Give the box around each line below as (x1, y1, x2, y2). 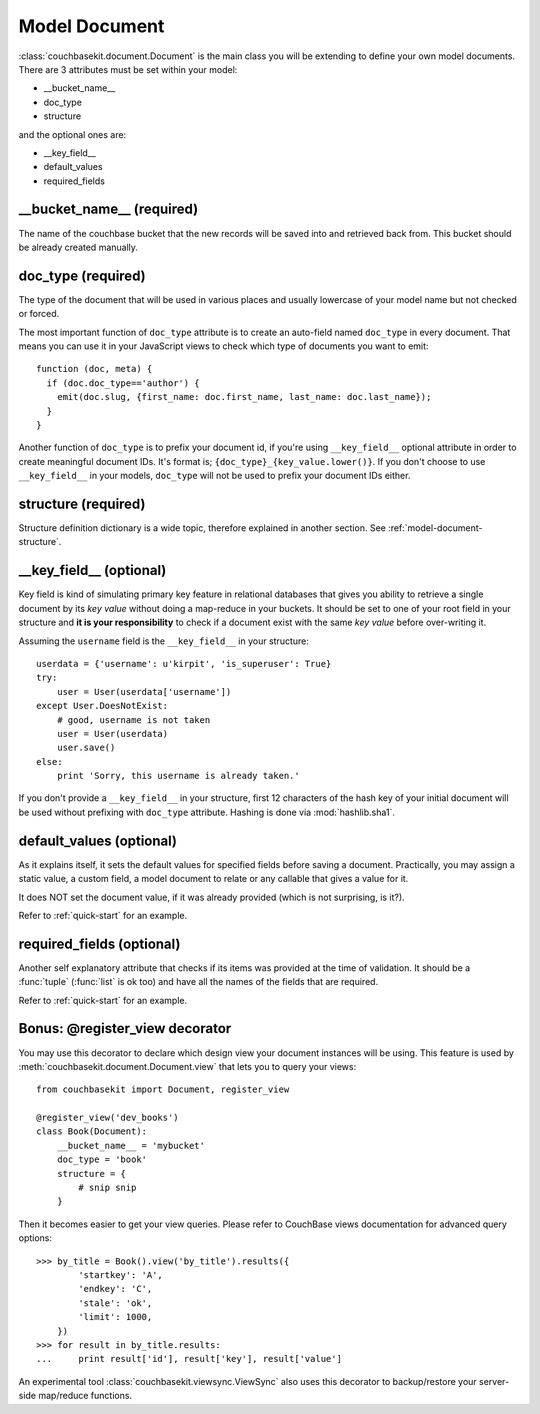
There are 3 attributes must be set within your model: (18, 63, 238, 75)
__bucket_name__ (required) (18, 201, 199, 218)
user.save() (56, 742, 116, 754)
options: (18, 1232, 53, 1244)
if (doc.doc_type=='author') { (46, 377, 200, 389)
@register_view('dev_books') (36, 1112, 179, 1124)
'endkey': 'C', (78, 1283, 153, 1295)
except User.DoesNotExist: (36, 700, 169, 712)
